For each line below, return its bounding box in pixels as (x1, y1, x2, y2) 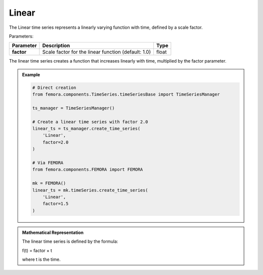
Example (22, 71, 40, 78)
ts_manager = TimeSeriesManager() (32, 105, 115, 111)
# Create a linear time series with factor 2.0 (32, 119, 148, 125)
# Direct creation (32, 85, 76, 90)
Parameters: (9, 33, 34, 39)
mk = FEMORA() (32, 181, 66, 186)
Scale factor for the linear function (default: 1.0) (42, 49, 151, 56)
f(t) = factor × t (22, 247, 52, 254)
